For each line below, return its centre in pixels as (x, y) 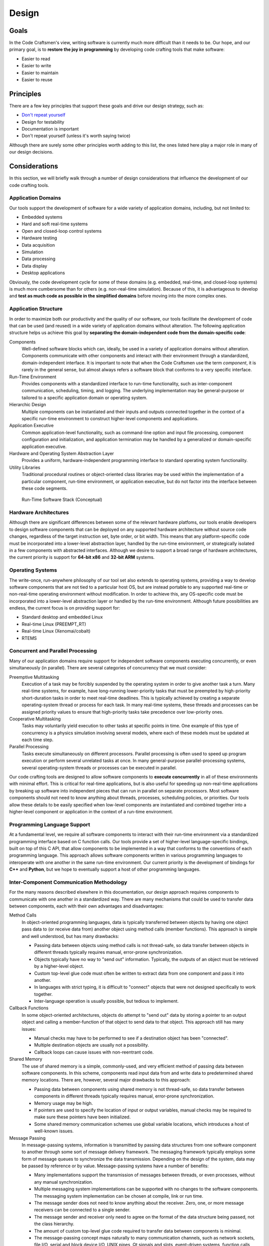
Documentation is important (50, 129)
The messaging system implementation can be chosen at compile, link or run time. (119, 1196)
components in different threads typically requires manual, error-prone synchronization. (124, 1096)
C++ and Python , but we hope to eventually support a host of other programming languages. (105, 869)
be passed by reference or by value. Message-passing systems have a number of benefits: (115, 1166)
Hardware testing (39, 238)
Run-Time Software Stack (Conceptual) (62, 500)
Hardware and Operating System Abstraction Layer (62, 453)
